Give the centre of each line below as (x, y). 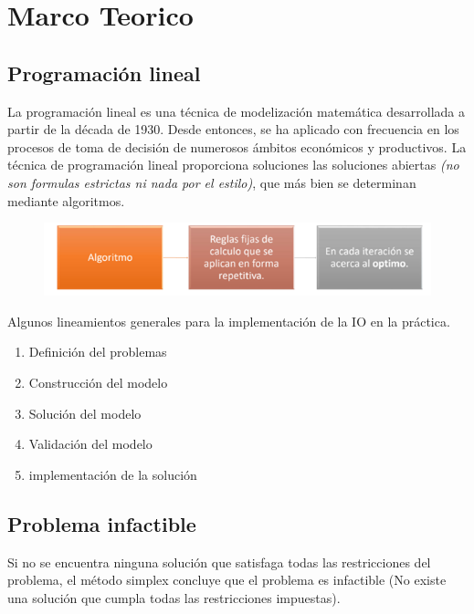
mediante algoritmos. (66, 200)
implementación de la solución (113, 474)
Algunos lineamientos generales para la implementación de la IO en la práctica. (229, 321)
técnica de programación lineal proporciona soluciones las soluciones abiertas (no (233, 165)
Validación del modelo (90, 444)
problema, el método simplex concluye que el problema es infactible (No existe (227, 580)
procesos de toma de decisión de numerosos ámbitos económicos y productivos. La (237, 146)
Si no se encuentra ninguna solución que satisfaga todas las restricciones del (219, 562)
